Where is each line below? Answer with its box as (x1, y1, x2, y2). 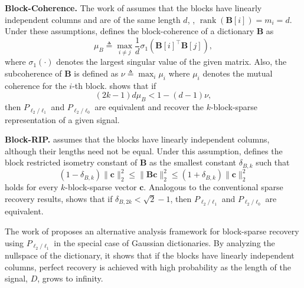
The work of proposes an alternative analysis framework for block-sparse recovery (5, 225, 299, 237)
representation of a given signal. (5, 113, 120, 125)
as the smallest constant (149, 156, 237, 168)
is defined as (74, 67, 119, 80)
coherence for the (5, 79, 67, 91)
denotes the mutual (202, 67, 273, 80)
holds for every (5, 181, 58, 193)
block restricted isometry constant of (5, 156, 138, 168)
